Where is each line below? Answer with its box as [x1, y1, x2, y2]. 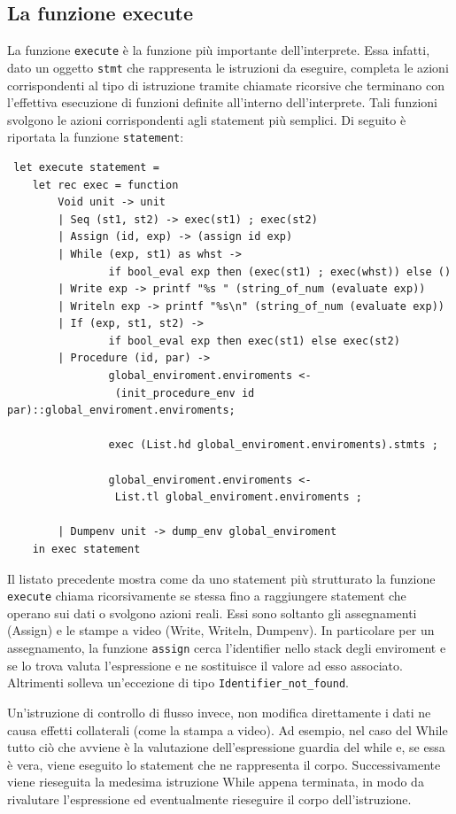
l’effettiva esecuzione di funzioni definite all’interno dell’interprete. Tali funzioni [7, 93, 437, 112]
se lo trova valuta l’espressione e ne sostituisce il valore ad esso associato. [7, 655, 403, 674]
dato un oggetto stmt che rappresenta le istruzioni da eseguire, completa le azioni [7, 58, 449, 76]
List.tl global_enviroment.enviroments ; [114, 491, 362, 504]
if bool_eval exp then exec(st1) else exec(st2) [108, 334, 400, 347]
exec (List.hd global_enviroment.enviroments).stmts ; [108, 438, 438, 452]
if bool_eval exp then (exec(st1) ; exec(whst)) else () [108, 265, 452, 278]
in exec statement [32, 543, 141, 556]
